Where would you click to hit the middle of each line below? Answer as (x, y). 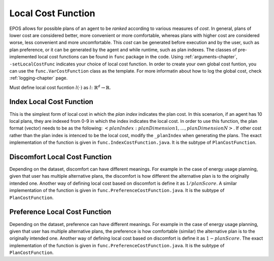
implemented (23, 57)
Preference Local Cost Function (60, 212)
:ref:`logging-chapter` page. (39, 78)
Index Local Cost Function (51, 102)
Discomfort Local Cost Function (60, 157)
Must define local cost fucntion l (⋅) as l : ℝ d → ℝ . (60, 87)
